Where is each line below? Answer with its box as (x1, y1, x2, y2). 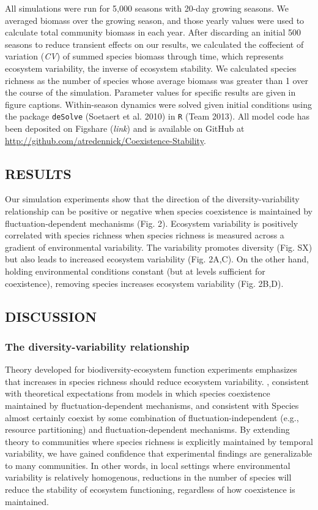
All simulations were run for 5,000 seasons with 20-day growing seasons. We (5, 2, 289, 14)
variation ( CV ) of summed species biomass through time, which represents (5, 50, 284, 63)
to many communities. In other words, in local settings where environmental (5, 459, 290, 471)
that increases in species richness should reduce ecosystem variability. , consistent (5, 375, 309, 387)
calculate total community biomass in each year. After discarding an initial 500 (5, 26, 301, 39)
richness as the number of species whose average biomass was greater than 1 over (5, 74, 308, 86)
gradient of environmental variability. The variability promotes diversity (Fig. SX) (5, 240, 312, 253)
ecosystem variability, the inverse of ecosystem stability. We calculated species (5, 61, 297, 74)
